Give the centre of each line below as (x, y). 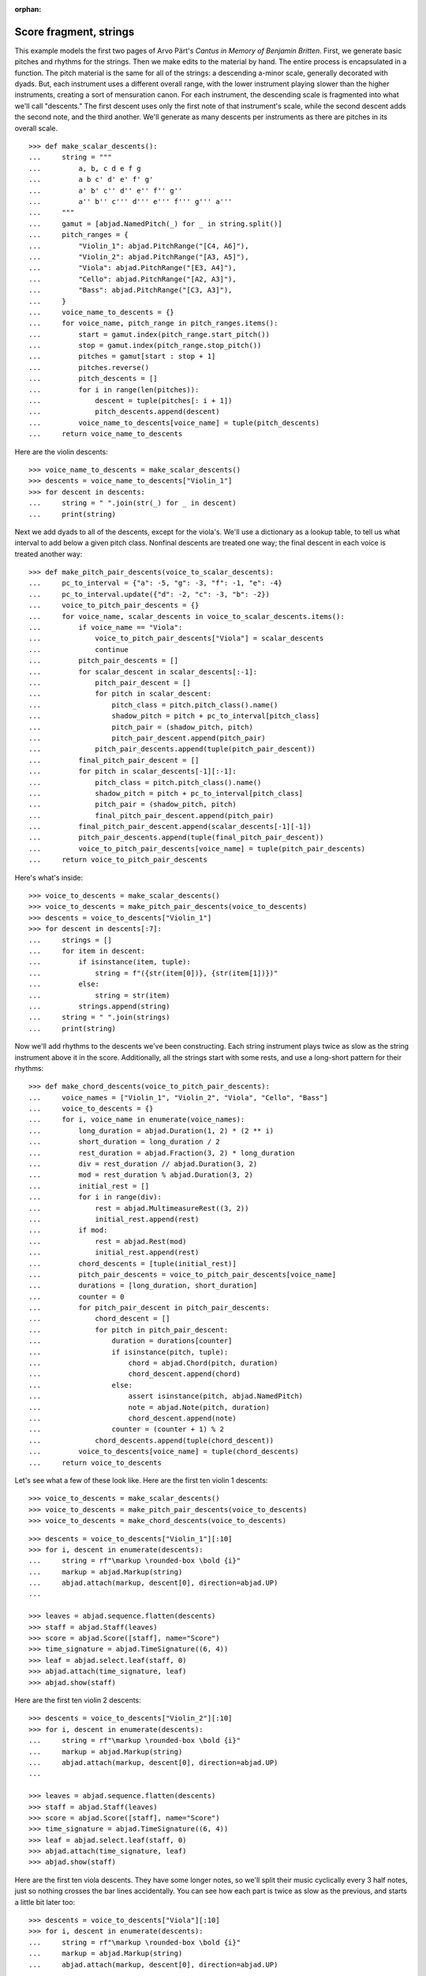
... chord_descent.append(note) (133, 1418)
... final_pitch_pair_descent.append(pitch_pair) (151, 815)
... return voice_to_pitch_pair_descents (118, 860)
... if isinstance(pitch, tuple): (129, 1352)
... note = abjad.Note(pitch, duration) (149, 1407)
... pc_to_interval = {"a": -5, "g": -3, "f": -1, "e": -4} (156, 583)
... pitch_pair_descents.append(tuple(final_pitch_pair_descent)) (176, 837)
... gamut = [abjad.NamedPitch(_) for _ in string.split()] (156, 224)
